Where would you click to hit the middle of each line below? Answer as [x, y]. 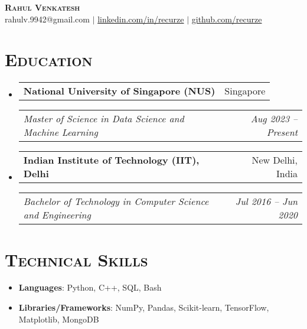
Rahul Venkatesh [43, 7]
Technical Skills [76, 259]
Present [282, 132]
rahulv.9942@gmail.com [47, 19]
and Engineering [57, 215]
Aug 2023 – [274, 119]
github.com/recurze [227, 19]
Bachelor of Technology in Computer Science [116, 201]
